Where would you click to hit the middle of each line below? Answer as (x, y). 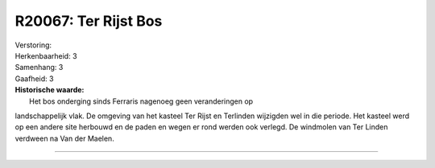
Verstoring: (33, 45)
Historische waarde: (50, 90)
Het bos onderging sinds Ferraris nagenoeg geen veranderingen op (141, 101)
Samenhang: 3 (39, 68)
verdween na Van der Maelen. (64, 138)
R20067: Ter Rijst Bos (89, 21)
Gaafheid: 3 (34, 78)
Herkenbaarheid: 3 (46, 55)
